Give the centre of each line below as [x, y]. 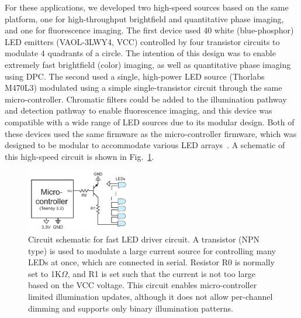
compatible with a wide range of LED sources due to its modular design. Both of [150, 122]
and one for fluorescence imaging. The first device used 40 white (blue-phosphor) [149, 30]
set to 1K [45, 273]
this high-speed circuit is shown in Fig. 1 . [79, 156]
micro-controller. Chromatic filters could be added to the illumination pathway [146, 99]
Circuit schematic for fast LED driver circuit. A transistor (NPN [144, 239]
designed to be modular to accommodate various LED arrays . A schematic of [145, 145]
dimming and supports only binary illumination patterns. [131, 308]
